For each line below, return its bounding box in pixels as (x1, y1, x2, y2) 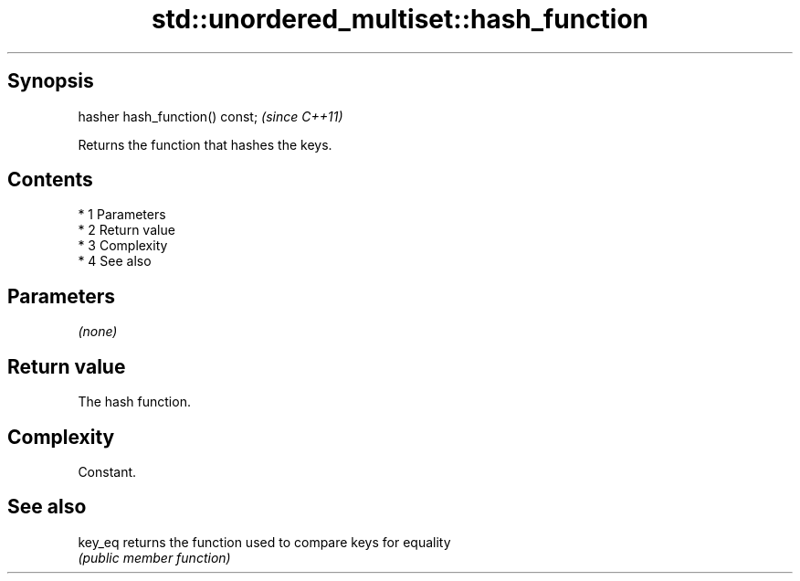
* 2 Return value (78, 222, 175, 238)
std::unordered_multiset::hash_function (151, 4, 649, 35)
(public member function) (78, 549, 231, 565)
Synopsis (7, 69, 94, 93)
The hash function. (78, 394, 191, 410)
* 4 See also (78, 253, 152, 269)
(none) (78, 323, 118, 340)
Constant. (78, 463, 137, 480)
